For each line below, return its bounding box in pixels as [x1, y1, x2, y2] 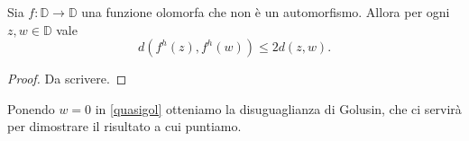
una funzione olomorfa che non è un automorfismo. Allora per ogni [81, 3, 450, 21]
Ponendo [7, 99, 55, 118]
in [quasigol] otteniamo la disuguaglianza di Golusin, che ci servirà [95, 99, 462, 118]
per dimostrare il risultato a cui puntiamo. [7, 117, 242, 136]
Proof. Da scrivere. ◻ [7, 69, 127, 88]
